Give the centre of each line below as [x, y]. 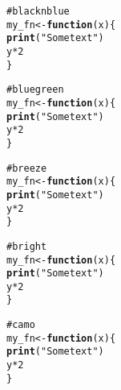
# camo [21, 325]
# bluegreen [35, 90]
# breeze [27, 168]
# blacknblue [38, 11]
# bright [27, 246]
